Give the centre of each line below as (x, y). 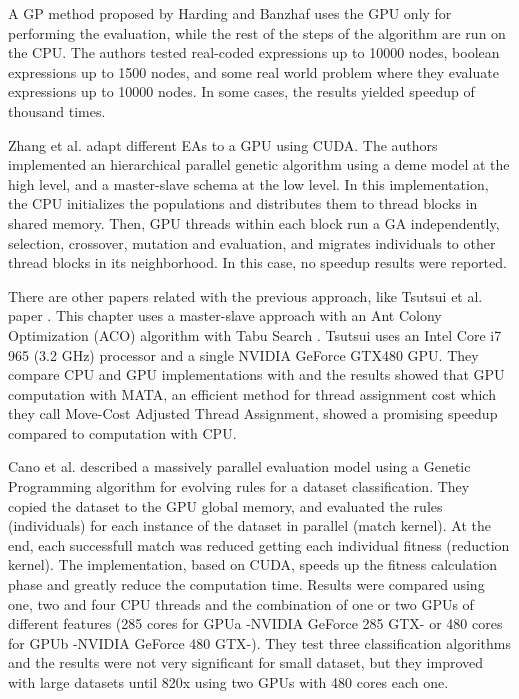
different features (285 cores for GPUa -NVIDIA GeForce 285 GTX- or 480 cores (255, 623)
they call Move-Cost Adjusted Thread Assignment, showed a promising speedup (253, 413)
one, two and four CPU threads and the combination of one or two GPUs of (241, 603)
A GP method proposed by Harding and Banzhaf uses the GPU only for (230, 13)
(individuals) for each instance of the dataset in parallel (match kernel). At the (249, 525)
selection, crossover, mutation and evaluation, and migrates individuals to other (252, 242)
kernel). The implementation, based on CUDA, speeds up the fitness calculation (253, 564)
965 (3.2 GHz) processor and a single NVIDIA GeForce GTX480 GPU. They (243, 354)
